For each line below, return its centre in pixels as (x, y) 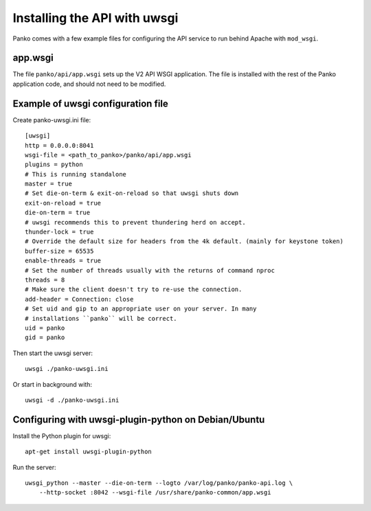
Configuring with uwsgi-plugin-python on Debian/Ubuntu (139, 419)
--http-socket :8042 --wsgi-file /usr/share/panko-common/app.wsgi (155, 492)
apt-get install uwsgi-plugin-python (89, 452)
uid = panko (45, 328)
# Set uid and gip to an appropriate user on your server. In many (141, 309)
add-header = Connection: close (79, 299)
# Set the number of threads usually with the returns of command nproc (150, 270)
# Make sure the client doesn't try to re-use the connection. (134, 289)
